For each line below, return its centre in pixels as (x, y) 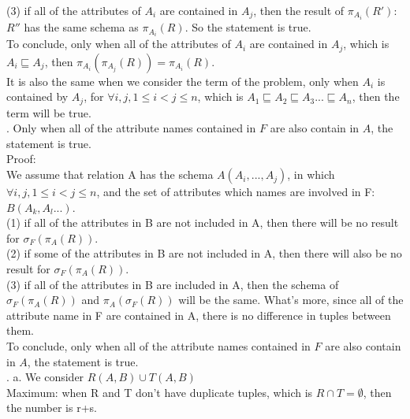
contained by (37, 96)
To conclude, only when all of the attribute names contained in (158, 346)
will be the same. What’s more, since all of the (291, 300)
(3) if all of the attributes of (74, 10)
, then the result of (299, 10)
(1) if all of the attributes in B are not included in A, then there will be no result (203, 222)
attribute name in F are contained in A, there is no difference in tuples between (199, 315)
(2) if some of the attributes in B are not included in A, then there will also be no (204, 253)
